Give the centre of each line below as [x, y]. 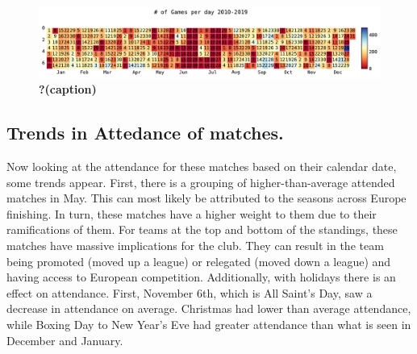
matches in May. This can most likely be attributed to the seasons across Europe [206, 198]
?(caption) [68, 89]
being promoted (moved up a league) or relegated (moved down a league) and [199, 261]
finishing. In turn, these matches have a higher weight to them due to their [192, 213]
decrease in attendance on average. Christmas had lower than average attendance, [209, 308]
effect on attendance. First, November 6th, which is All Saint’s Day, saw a [190, 292]
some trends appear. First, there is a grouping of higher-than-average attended [201, 182]
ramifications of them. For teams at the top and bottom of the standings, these [202, 229]
